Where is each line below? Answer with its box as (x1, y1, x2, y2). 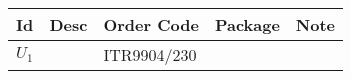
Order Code (103, 13, 199, 36)
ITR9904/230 (103, 43, 197, 66)
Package (214, 13, 280, 36)
